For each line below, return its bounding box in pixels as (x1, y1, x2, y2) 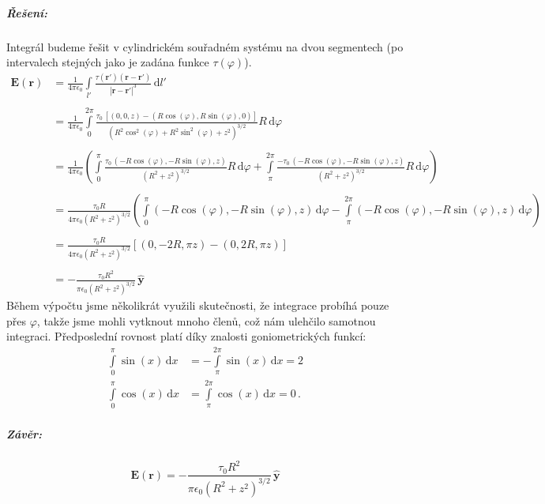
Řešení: (6, 4, 47, 21)
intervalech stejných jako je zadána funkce (6, 54, 209, 70)
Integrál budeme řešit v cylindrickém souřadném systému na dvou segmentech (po (6, 38, 404, 55)
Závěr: (6, 425, 43, 442)
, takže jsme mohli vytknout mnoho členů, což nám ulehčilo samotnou (36, 312, 376, 329)
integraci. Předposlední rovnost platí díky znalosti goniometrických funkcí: (6, 328, 366, 344)
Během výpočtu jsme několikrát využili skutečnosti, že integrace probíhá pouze (6, 297, 389, 314)
